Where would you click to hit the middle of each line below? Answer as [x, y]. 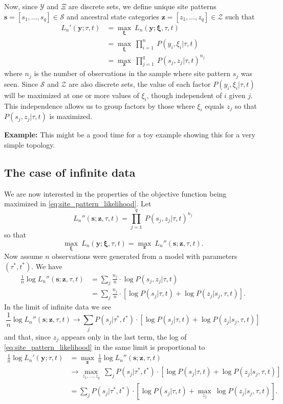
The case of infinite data [70, 172]
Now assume [24, 256]
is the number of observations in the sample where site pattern [132, 73]
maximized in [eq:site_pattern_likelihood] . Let [78, 204]
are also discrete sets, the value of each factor [140, 84]
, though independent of [184, 95]
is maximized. [71, 116]
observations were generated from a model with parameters [145, 256]
